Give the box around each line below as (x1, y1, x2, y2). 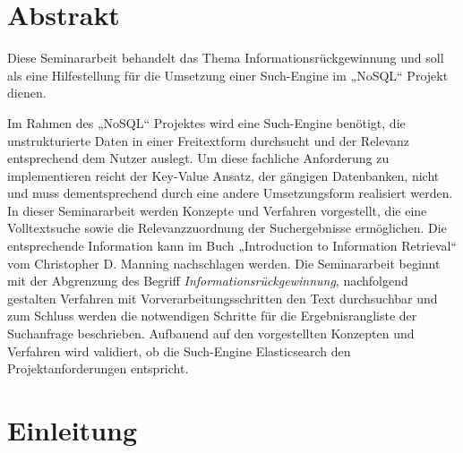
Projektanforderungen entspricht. (7, 359, 189, 378)
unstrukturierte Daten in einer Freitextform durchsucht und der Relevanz (7, 131, 410, 150)
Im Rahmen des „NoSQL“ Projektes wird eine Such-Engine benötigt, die (7, 113, 406, 132)
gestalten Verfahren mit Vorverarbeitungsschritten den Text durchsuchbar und (7, 288, 438, 307)
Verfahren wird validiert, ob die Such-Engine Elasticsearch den (7, 341, 351, 360)
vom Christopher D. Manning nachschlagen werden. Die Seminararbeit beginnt (7, 253, 441, 272)
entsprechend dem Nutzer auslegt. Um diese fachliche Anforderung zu (7, 149, 390, 167)
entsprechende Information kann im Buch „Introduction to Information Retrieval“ (7, 236, 457, 255)
